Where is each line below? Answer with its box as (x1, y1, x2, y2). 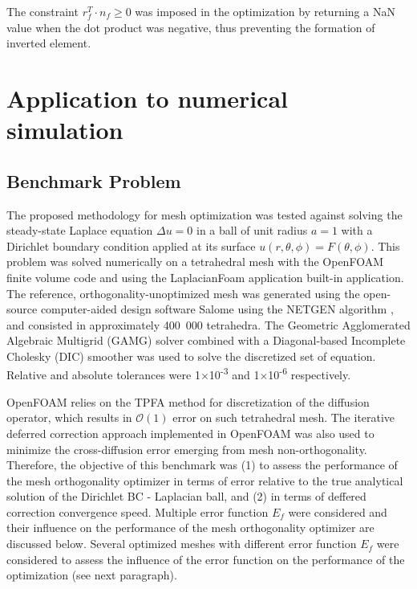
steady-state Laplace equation (6, 222, 153, 239)
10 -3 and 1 (208, 364, 260, 383)
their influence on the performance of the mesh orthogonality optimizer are (6, 519, 374, 536)
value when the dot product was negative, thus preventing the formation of (6, 18, 375, 35)
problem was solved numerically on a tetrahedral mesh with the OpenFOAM (6, 253, 383, 270)
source (6, 301, 38, 317)
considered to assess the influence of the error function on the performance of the (6, 550, 405, 567)
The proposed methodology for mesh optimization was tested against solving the (6, 206, 403, 223)
